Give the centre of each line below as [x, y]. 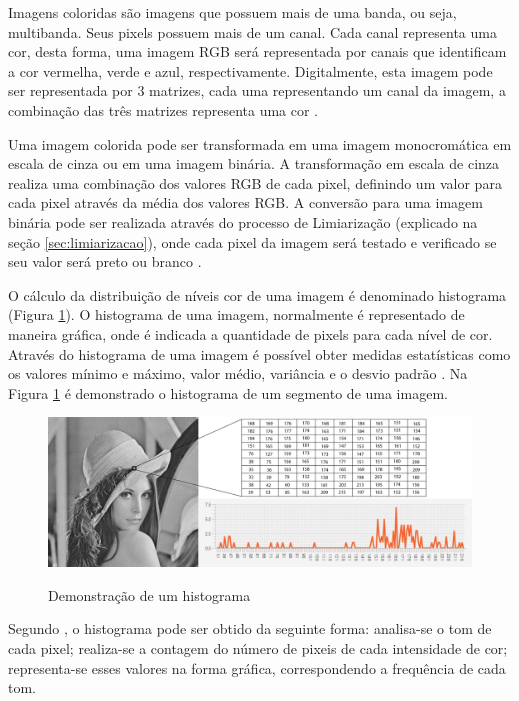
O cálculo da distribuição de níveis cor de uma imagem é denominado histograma [257, 294]
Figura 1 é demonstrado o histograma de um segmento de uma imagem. [228, 392]
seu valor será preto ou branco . [105, 261]
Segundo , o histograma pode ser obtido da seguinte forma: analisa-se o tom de [250, 628]
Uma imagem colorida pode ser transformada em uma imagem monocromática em [260, 143]
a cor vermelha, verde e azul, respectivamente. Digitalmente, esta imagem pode [250, 70]
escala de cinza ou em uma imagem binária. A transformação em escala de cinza [254, 163]
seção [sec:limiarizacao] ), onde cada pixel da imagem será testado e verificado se [252, 241]
